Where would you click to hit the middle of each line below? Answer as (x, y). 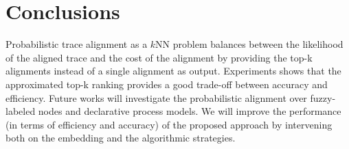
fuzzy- (323, 97)
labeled (21, 111)
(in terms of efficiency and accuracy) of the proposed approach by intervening (169, 124)
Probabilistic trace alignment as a (77, 44)
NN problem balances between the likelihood (249, 44)
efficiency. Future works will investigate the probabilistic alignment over (156, 97)
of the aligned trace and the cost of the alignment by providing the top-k (159, 57)
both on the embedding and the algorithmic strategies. (121, 138)
